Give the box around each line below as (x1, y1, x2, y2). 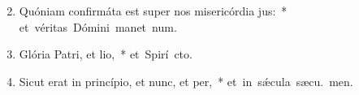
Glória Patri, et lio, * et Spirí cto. (19, 45, 192, 63)
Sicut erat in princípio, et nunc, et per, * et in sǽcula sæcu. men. (19, 72, 353, 89)
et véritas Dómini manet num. (19, 18, 177, 35)
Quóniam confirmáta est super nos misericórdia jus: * (19, 2, 288, 19)
